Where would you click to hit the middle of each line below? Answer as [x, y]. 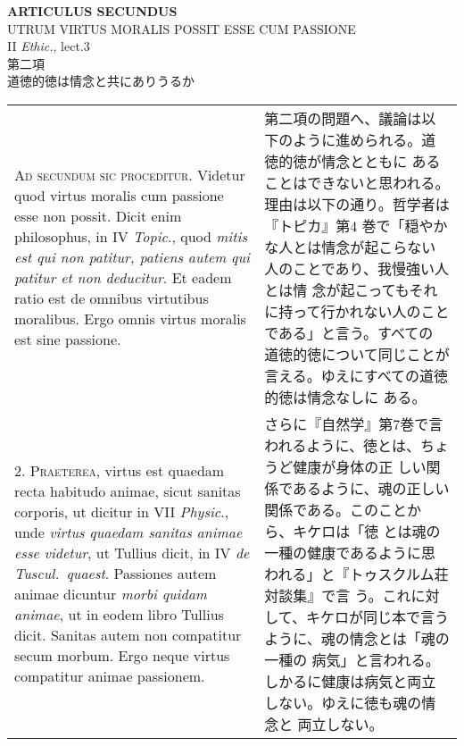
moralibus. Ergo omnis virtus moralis [130, 319]
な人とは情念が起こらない [350, 247]
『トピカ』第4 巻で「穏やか [356, 225]
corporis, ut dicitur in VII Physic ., [122, 512]
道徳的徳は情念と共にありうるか [101, 81]
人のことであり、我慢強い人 [356, 268]
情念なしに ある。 [367, 397]
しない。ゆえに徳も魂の [343, 702]
